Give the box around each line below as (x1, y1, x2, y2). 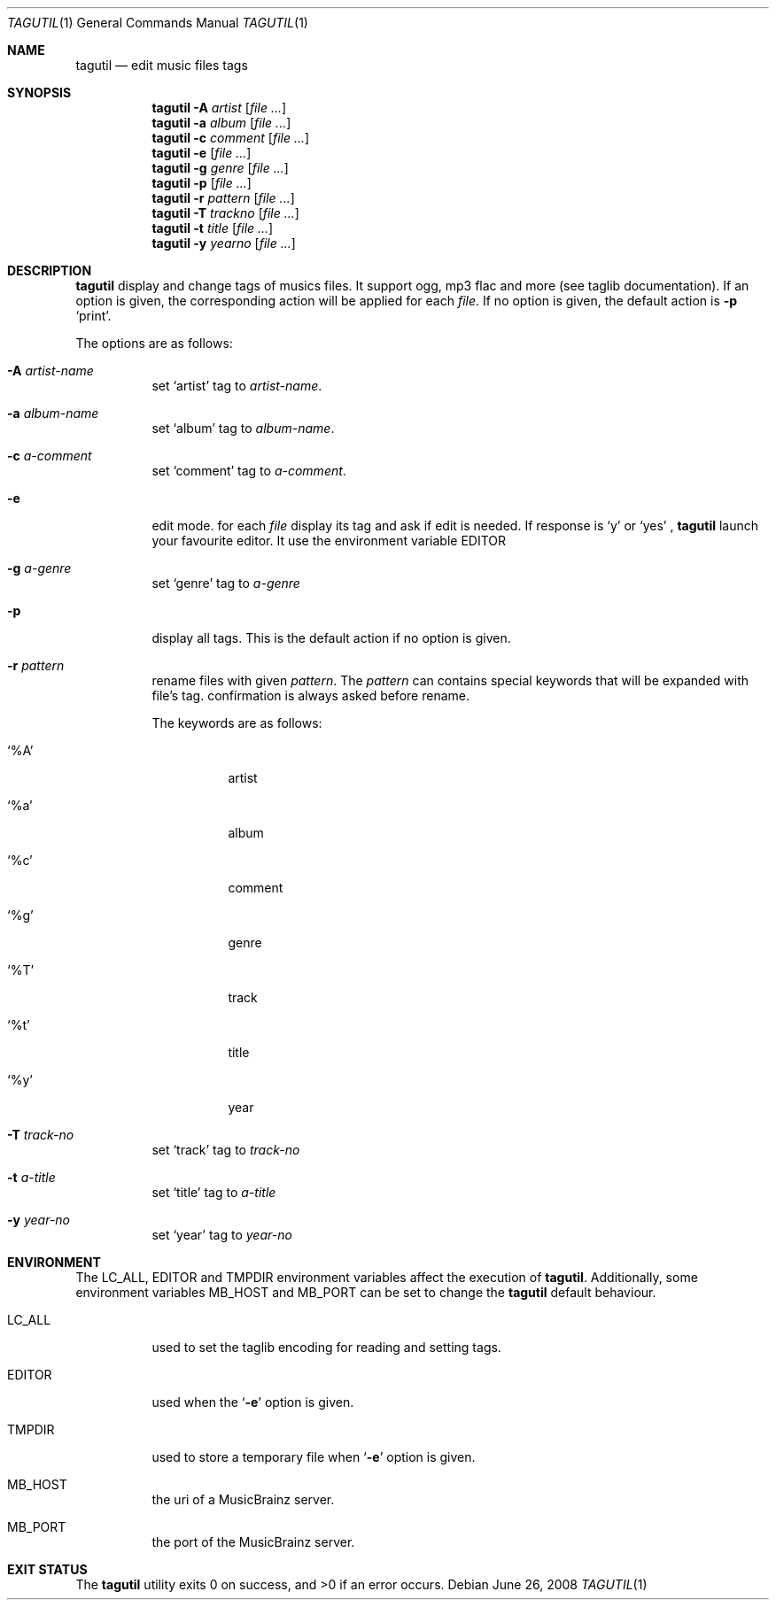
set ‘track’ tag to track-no (151, 1142, 300, 1157)
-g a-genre (7, 560, 72, 576)
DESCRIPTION (7, 263, 92, 278)
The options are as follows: (75, 336, 233, 351)
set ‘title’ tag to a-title (151, 1185, 276, 1200)
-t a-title (7, 1170, 56, 1185)
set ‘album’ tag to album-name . (151, 421, 335, 436)
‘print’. (75, 308, 112, 323)
